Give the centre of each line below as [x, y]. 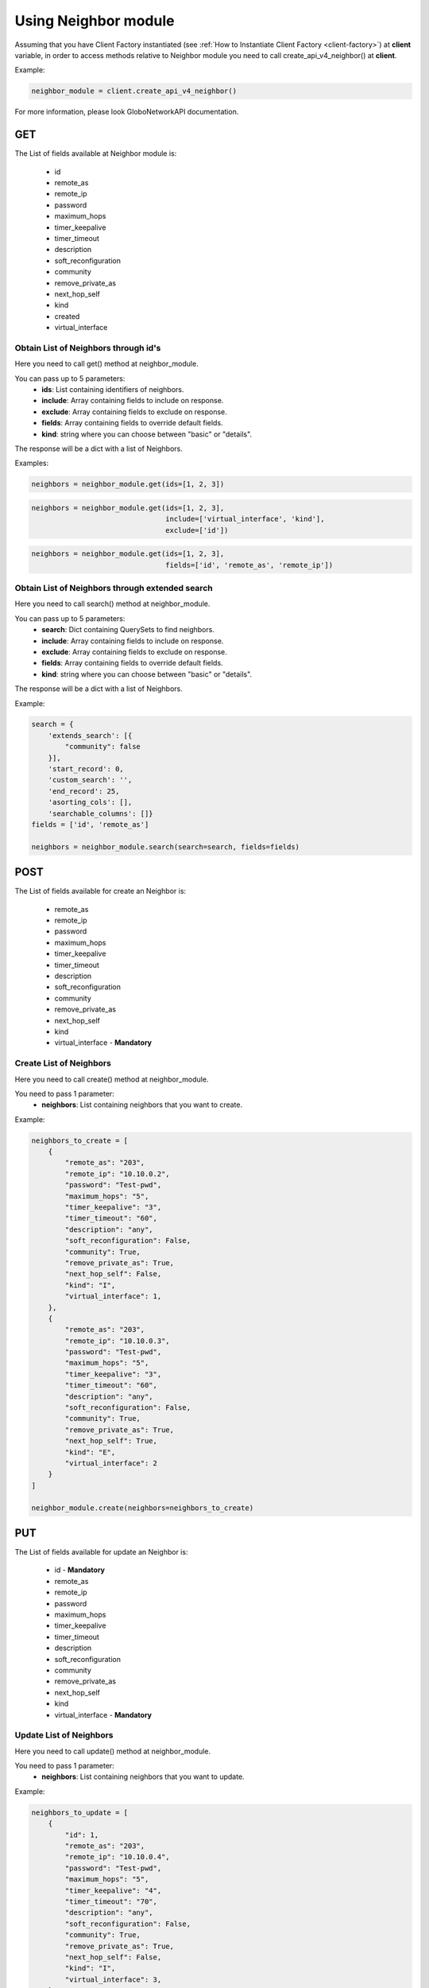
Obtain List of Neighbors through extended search [114, 588]
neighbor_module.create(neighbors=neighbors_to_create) [143, 1508]
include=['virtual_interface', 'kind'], [245, 519]
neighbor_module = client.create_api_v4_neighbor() [134, 91]
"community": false [102, 747]
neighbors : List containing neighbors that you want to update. [143, 1776]
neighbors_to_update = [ [80, 1812]
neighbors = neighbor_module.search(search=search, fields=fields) [166, 846]
